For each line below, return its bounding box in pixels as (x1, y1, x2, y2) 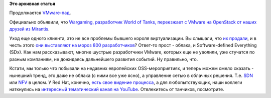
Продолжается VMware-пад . (9, 10, 71, 16)
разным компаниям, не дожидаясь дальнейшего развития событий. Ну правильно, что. (9, 56, 198, 62)
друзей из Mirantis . (9, 26, 50, 32)
